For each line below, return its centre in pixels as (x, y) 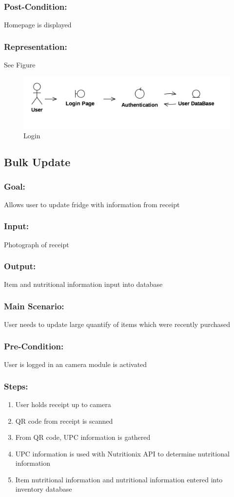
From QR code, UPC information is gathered (83, 437)
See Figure (20, 65)
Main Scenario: (34, 306)
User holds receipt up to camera (63, 404)
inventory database (44, 489)
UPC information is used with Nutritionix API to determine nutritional (122, 453)
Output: (20, 266)
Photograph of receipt (37, 244)
